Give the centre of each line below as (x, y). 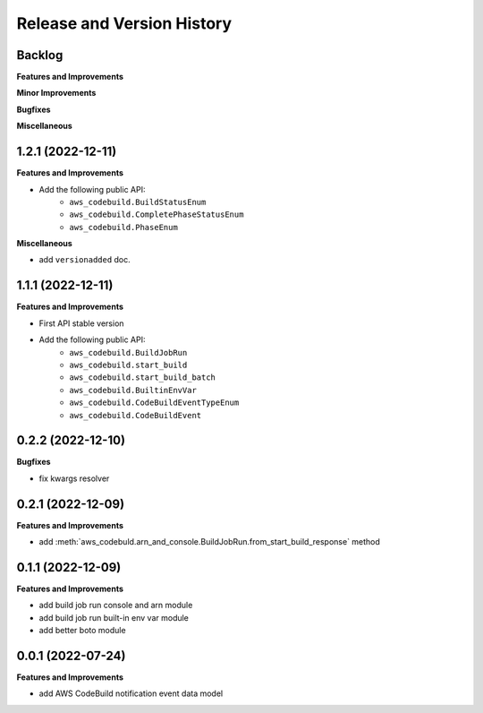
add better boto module (82, 631)
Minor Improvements (56, 93)
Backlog (40, 55)
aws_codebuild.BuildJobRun (128, 352)
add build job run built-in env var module (114, 617)
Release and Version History (124, 23)
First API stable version (81, 323)
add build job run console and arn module (116, 606)
